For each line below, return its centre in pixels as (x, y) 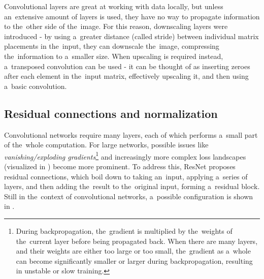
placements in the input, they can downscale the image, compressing (112, 46)
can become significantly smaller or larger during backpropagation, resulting (134, 260)
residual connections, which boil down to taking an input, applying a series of (126, 176)
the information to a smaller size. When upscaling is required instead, (114, 56)
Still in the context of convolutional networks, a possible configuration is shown (129, 196)
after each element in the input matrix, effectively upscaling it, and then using (126, 76)
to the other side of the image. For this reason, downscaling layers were (116, 26)
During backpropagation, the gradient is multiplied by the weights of (124, 230)
